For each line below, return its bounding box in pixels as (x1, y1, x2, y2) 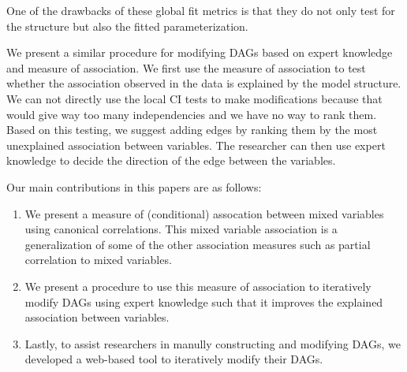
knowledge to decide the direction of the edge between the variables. (6, 152, 336, 169)
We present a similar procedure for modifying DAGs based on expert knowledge (6, 44, 393, 61)
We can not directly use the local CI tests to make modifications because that (6, 90, 383, 106)
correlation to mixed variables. (24, 251, 172, 268)
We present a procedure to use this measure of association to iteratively (24, 277, 372, 294)
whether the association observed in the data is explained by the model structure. (6, 75, 401, 91)
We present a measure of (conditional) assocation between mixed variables (24, 205, 384, 221)
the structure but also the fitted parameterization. (6, 17, 248, 34)
